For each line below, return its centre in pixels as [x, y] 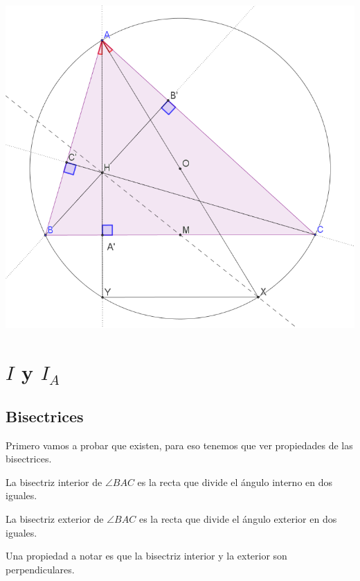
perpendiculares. [40, 569]
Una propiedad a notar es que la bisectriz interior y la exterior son [146, 556]
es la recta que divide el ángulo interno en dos [235, 482]
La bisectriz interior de [54, 482]
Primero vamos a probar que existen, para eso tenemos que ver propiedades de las [179, 445]
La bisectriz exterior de [55, 518]
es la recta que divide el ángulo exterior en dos [238, 518]
